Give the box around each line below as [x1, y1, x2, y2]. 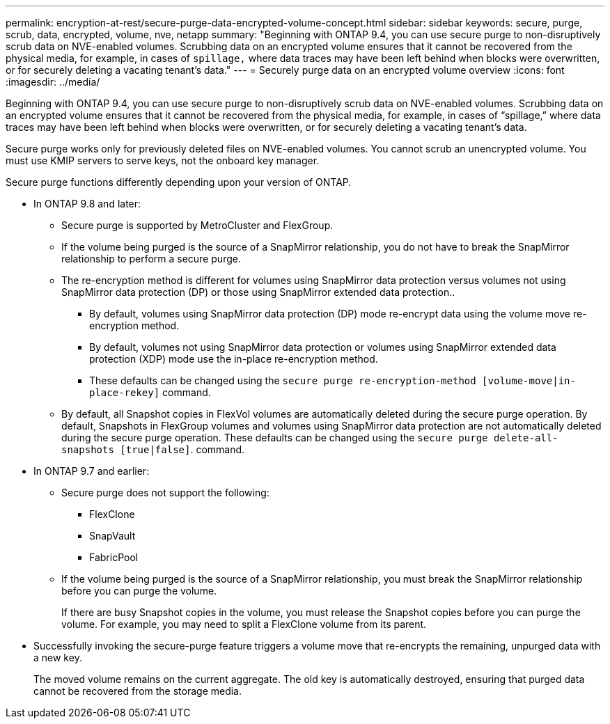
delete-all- [493, 432, 558, 443]
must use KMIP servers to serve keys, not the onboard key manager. [6, 155, 320, 166]
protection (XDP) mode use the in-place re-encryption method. [89, 353, 378, 365]
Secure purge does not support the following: [61, 487, 269, 498]
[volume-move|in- [482, 375, 576, 386]
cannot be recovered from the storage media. [33, 685, 242, 697]
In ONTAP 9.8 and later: [33, 198, 141, 210]
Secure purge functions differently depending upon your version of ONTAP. [6, 176, 352, 188]
